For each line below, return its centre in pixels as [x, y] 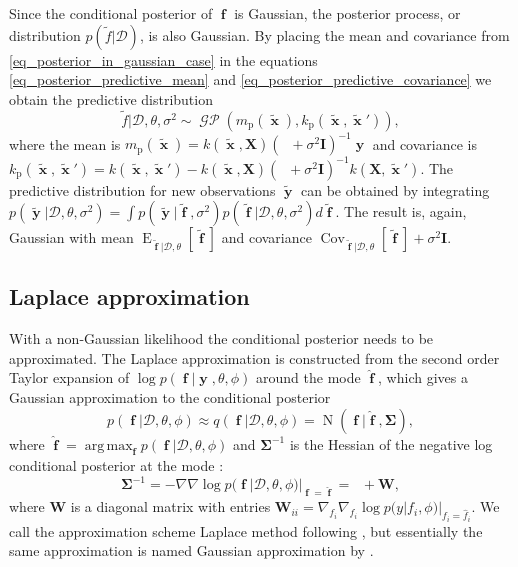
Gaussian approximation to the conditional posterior [170, 396]
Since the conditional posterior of [111, 13]
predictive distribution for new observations [142, 189]
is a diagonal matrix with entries [170, 506]
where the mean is [65, 143]
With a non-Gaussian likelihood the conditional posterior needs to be [221, 338]
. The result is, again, [401, 211]
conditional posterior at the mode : [116, 465]
